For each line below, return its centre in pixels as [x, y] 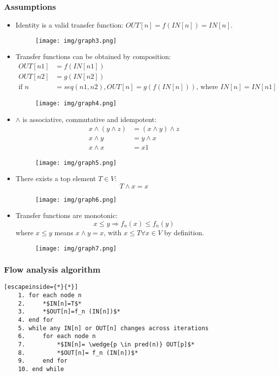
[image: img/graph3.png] [76, 41]
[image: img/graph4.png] [76, 104]
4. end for [36, 320]
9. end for [43, 361]
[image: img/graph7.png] [76, 248]
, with [113, 232]
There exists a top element [56, 178]
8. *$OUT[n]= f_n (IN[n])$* [78, 353]
